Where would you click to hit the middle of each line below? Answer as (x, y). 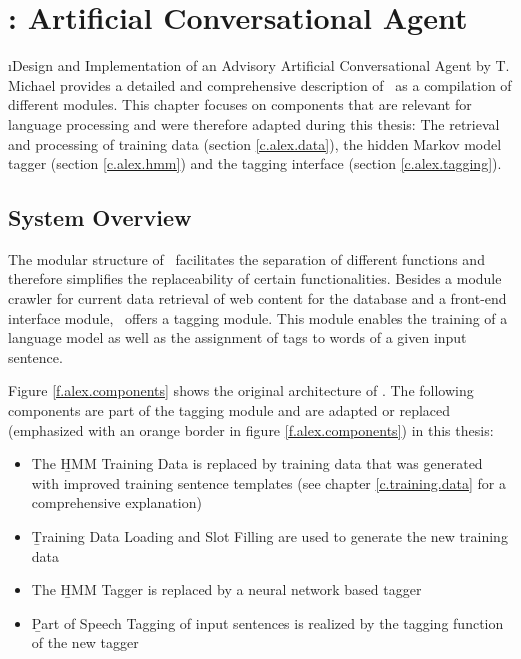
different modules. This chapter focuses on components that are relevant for (240, 104)
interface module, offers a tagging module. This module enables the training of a (258, 317)
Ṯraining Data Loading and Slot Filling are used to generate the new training (269, 536)
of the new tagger (85, 642)
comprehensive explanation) (116, 502)
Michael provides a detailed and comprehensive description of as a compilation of (260, 84)
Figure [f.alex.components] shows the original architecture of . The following (241, 390)
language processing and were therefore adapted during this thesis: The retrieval (254, 123)
